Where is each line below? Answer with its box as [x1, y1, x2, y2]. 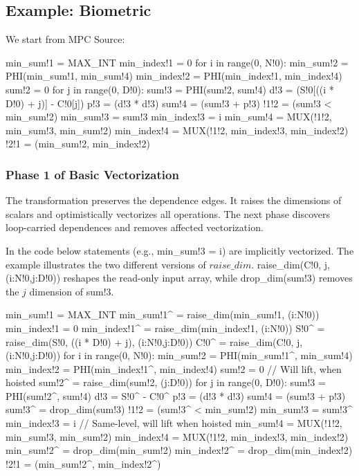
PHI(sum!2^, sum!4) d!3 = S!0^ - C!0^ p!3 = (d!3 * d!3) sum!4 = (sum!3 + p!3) [6, 388, 346, 403]
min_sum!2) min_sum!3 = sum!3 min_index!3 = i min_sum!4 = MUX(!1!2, [6, 109, 332, 124]
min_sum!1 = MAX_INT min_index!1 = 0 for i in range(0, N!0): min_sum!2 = [6, 55, 349, 69]
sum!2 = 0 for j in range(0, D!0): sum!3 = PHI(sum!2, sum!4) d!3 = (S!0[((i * [6, 82, 334, 96]
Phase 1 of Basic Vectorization [6, 165, 179, 183]
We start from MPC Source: [6, 32, 125, 46]
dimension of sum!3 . [29, 284, 114, 298]
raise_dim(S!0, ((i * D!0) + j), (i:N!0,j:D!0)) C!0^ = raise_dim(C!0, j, [6, 334, 303, 349]
